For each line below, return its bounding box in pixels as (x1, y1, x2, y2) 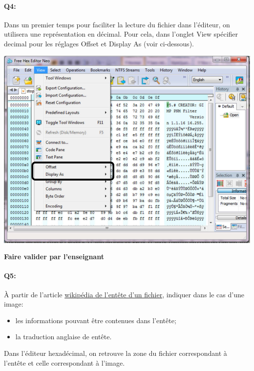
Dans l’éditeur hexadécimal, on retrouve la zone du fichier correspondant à (4, 348, 227, 358)
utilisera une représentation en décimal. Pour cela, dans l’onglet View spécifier (4, 29, 238, 39)
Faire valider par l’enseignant (4, 251, 104, 262)
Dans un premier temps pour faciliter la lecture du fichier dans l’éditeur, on (4, 19, 230, 29)
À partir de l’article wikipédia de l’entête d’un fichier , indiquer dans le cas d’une (4, 289, 244, 299)
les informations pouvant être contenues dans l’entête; (15, 315, 176, 325)
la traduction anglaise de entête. (15, 331, 112, 342)
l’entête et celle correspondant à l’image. (4, 357, 125, 368)
